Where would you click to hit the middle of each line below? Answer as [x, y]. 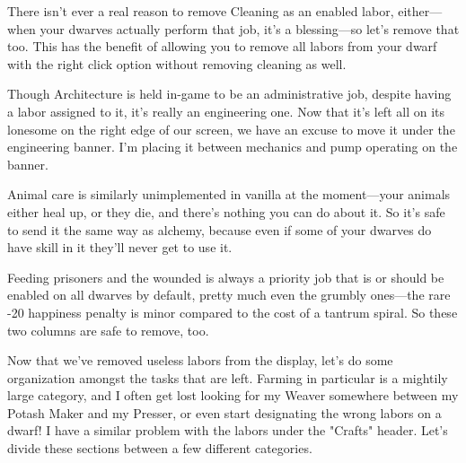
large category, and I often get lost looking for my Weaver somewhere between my [233, 395]
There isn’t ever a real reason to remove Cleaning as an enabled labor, [201, 11]
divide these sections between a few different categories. [160, 448]
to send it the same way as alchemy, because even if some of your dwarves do [220, 229]
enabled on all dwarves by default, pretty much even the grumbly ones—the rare [229, 295]
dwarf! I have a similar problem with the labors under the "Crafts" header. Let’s [228, 430]
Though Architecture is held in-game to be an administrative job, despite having [229, 94]
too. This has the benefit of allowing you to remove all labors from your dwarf [222, 46]
